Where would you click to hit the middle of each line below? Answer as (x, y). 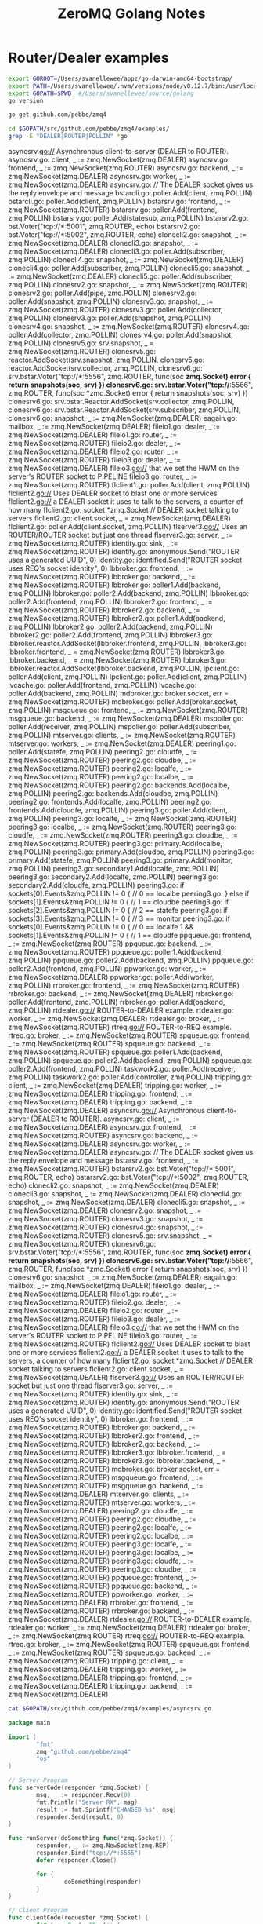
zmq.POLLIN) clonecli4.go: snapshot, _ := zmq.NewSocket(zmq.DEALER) (126, 260)
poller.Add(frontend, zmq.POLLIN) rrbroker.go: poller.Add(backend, (117, 1002)
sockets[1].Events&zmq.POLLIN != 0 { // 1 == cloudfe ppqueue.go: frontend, (130, 936)
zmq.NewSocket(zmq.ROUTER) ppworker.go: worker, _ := (101, 1594)
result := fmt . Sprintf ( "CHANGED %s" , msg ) (106, 1809)
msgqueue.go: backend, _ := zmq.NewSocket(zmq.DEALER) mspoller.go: (126, 718)
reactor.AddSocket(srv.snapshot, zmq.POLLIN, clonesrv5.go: (106, 360)
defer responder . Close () (77, 1860)
